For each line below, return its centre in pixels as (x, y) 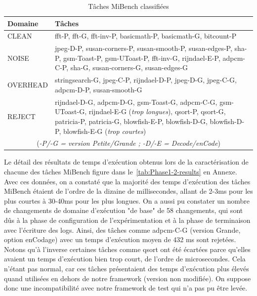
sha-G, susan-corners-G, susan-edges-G (129, 67)
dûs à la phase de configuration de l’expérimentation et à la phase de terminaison (127, 220)
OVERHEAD (28, 85)
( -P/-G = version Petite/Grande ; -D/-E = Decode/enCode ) (128, 143)
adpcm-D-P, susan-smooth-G (99, 89)
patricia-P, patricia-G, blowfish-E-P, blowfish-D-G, (131, 121)
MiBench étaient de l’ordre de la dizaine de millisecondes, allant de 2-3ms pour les (128, 191)
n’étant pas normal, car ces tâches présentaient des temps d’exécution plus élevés (127, 268)
